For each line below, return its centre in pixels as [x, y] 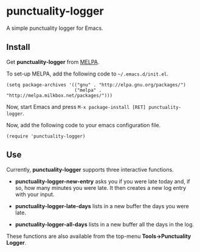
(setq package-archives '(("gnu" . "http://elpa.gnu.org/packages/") [96, 85]
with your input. [35, 194]
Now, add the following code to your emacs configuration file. [84, 125]
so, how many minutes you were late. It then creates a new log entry [101, 187]
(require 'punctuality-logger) [46, 136]
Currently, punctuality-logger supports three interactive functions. [90, 169]
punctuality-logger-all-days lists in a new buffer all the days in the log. [105, 224]
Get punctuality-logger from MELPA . [53, 61]
